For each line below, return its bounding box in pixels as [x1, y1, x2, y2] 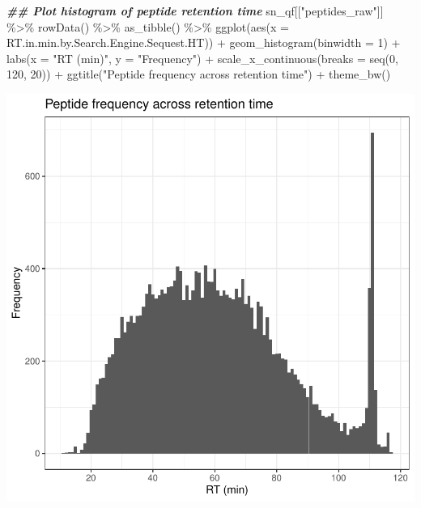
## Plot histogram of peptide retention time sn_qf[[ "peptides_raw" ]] [6, 2, 384, 19]
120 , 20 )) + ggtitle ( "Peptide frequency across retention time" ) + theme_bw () [6, 66, 391, 83]
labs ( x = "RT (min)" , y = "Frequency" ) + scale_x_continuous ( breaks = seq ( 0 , [6, 49, 398, 66]
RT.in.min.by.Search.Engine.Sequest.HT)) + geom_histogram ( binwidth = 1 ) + [6, 34, 401, 51]
